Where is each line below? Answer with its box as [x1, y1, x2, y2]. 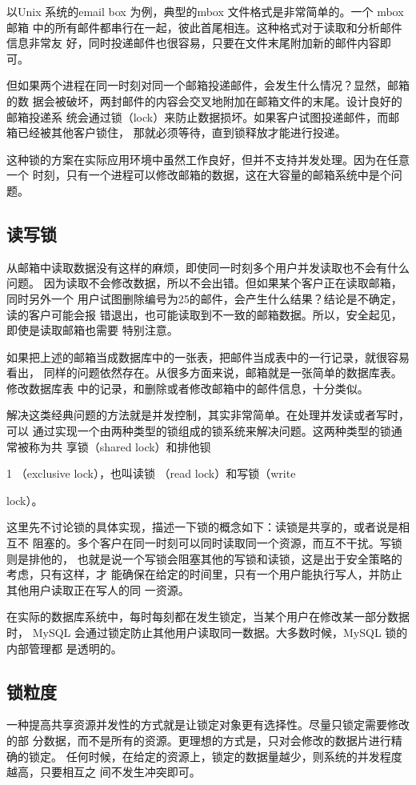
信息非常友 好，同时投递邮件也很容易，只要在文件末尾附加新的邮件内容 [6, 34, 380, 51]
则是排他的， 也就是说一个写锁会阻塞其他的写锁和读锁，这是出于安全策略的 [6, 550, 402, 567]
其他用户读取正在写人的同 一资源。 [6, 581, 190, 598]
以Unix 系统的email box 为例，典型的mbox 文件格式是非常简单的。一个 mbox [6, 3, 404, 19]
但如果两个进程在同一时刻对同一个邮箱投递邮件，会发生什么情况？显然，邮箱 [6, 77, 410, 94]
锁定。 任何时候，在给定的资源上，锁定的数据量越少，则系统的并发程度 [28, 747, 402, 764]
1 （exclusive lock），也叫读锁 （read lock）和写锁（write [6, 465, 296, 482]
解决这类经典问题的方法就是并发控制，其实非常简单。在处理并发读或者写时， [6, 407, 410, 423]
